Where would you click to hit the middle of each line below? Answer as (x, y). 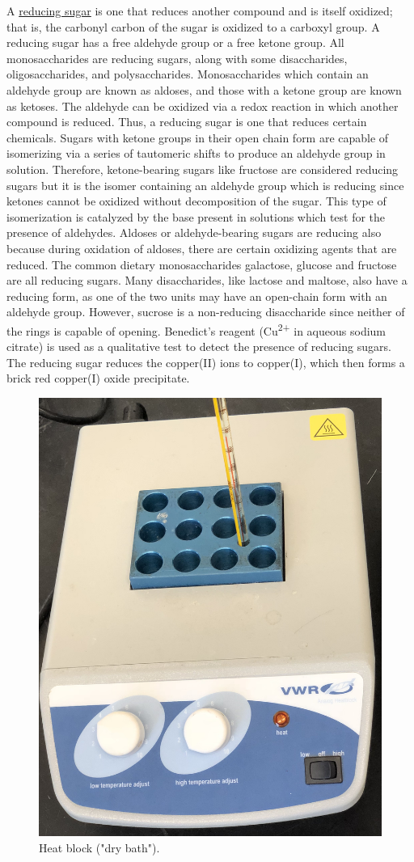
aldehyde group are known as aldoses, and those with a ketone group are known (204, 89)
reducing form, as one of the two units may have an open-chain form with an (197, 296)
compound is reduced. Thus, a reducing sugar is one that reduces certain (187, 122)
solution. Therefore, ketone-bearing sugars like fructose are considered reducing (203, 169)
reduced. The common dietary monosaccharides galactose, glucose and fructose (202, 264)
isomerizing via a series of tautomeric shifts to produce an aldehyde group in (196, 153)
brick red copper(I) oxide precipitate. (98, 378)
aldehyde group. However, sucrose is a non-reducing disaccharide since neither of (206, 312)
